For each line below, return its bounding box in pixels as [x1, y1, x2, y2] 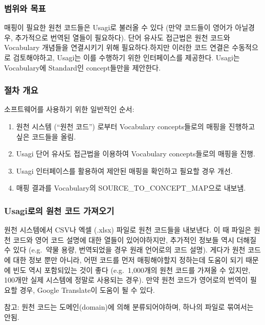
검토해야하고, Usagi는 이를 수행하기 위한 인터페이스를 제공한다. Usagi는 [13, 52, 240, 62]
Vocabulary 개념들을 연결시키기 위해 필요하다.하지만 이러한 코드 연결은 [4, 42, 230, 53]
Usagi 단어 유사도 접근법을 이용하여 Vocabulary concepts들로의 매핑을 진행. [16, 148, 255, 159]
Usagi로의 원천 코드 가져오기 [4, 204, 114, 217]
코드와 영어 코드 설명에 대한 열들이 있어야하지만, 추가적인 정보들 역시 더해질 [13, 234, 257, 245]
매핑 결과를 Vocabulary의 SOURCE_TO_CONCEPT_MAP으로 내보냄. [16, 182, 246, 193]
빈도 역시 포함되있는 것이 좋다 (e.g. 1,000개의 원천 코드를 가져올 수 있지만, [13, 264, 251, 275]
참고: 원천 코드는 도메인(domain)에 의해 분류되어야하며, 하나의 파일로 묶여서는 [4, 301, 254, 312]
